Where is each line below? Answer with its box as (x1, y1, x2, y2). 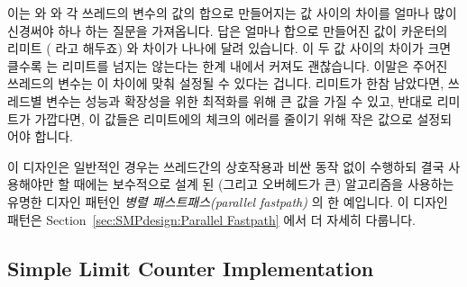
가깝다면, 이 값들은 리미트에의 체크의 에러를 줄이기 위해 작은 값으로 (34, 109, 413, 128)
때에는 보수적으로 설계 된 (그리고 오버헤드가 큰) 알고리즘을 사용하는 (73, 175, 454, 193)
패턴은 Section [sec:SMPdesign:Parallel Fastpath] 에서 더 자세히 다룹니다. (7, 210, 416, 229)
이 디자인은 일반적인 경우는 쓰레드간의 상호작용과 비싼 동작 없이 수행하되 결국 (7, 157, 444, 175)
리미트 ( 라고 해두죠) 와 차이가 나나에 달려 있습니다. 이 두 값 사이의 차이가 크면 (7, 39, 452, 58)
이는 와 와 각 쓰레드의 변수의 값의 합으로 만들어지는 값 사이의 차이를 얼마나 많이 (7, 4, 457, 22)
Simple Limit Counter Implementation (7, 254, 374, 282)
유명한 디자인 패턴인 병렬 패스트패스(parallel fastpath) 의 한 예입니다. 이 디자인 (7, 192, 448, 211)
